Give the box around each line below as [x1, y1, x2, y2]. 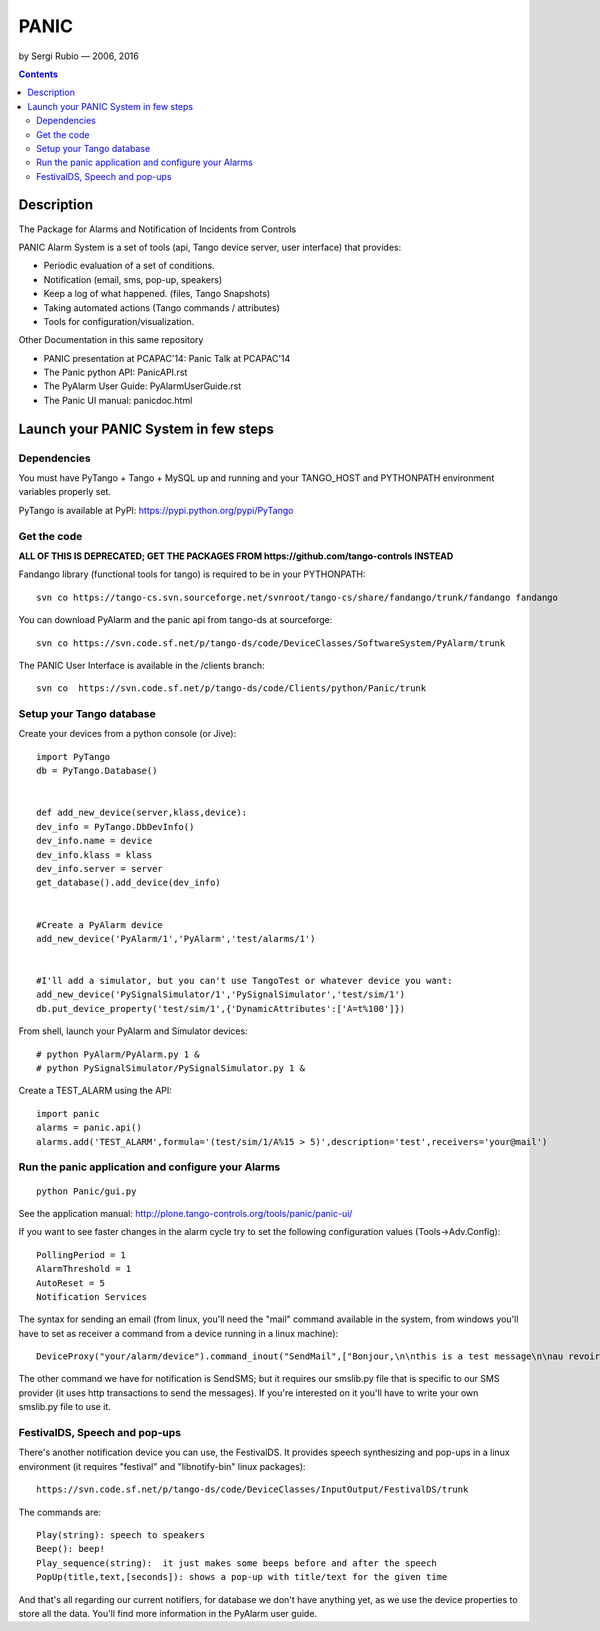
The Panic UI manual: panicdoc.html [43, 394, 193, 406]
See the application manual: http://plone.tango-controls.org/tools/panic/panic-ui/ [18, 1207, 353, 1219]
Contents [18, 68, 59, 80]
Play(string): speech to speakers [36, 1529, 205, 1540]
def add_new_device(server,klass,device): [36, 807, 248, 819]
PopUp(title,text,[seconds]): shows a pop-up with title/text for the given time [36, 1571, 448, 1583]
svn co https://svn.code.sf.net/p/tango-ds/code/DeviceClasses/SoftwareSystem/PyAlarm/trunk [36, 637, 506, 649]
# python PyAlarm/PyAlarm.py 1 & [36, 1048, 200, 1060]
